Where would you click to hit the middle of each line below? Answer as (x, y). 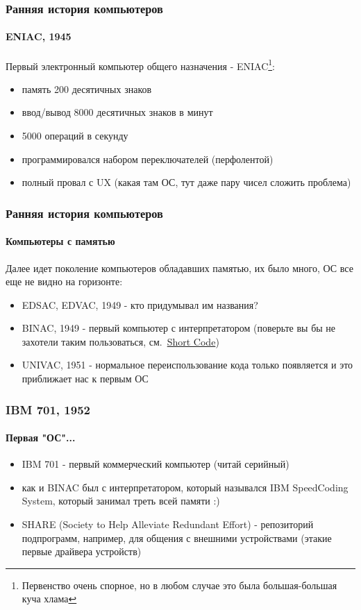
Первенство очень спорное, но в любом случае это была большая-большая (179, 585)
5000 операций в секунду (75, 136)
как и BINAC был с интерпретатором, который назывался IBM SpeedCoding (185, 487)
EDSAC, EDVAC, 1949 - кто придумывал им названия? (140, 304)
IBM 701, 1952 (48, 409)
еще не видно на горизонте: (64, 281)
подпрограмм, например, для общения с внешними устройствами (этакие (177, 537)
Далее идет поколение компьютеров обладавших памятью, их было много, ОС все (179, 268)
